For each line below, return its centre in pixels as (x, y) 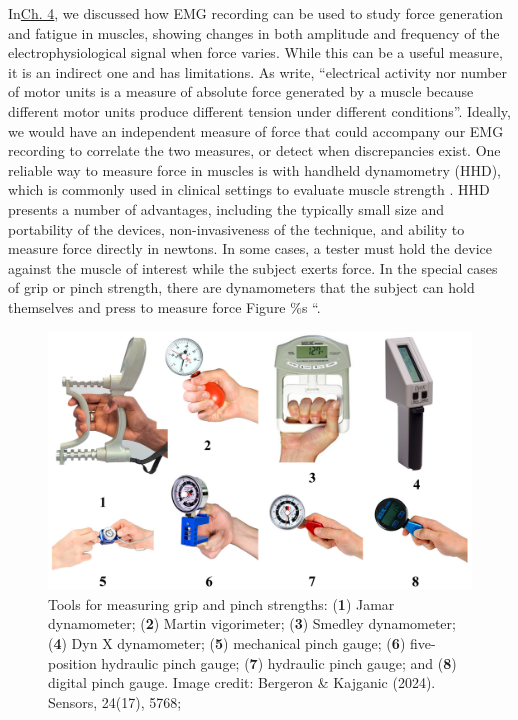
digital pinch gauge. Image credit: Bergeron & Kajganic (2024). (242, 682)
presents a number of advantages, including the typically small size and (226, 208)
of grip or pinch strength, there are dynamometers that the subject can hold (241, 287)
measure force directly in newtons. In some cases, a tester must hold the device (250, 248)
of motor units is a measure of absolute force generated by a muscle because (241, 91)
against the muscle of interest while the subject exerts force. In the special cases (253, 267)
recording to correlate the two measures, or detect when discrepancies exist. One (254, 150)
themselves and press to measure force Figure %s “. (164, 306)
